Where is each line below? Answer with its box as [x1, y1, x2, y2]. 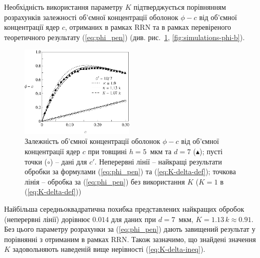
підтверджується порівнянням [133, 2, 226, 12]
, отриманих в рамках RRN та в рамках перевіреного [65, 22, 231, 32]
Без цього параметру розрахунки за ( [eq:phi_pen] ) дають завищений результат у [4, 224, 255, 234]
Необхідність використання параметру [4, 2, 123, 12]
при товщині [88, 146, 127, 157]
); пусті [199, 146, 223, 157]
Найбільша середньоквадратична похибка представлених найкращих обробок [4, 203, 244, 214]
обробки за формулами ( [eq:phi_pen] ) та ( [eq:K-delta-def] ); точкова [25, 166, 236, 177]
